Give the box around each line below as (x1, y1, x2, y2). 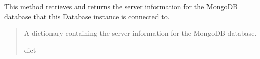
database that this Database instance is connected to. (4, 11, 170, 21)
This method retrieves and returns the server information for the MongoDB (4, 1, 238, 11)
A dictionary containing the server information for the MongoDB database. (24, 28, 257, 38)
